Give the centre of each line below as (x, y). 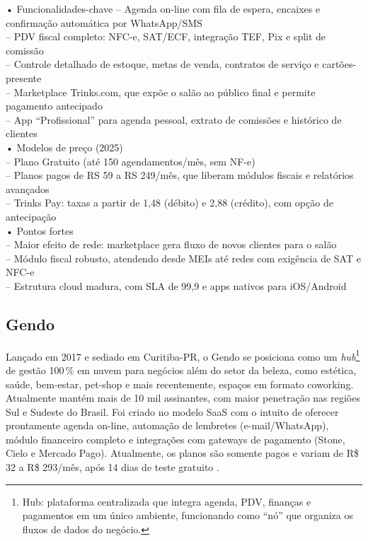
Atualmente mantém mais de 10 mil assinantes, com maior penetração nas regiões (183, 398)
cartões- (339, 64)
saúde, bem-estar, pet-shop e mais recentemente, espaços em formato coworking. (180, 384)
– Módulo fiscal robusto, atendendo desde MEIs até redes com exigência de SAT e (183, 258)
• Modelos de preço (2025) (64, 147)
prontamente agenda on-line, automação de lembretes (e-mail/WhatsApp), (167, 425)
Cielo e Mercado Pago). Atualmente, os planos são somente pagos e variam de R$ (182, 453)
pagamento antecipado (54, 106)
